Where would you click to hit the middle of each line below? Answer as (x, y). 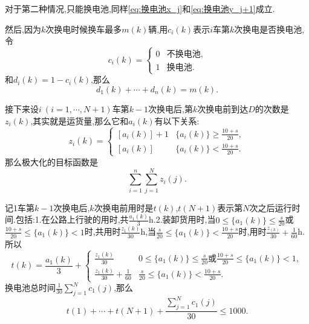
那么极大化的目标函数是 (51, 161)
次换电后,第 (171, 108)
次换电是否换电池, (269, 29)
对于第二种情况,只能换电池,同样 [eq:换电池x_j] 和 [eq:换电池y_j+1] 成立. (140, 8)
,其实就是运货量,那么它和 (80, 120)
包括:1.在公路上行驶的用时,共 (72, 219)
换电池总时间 (30, 287)
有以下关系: (177, 120)
